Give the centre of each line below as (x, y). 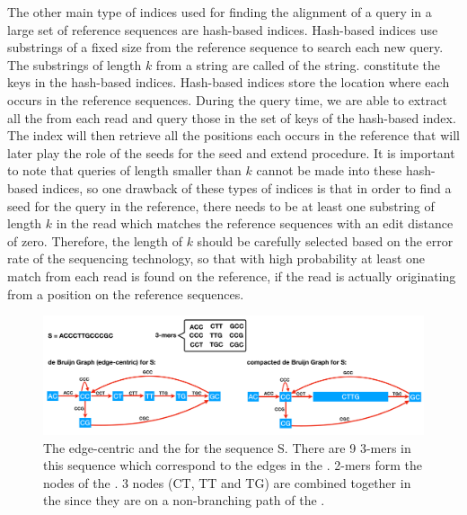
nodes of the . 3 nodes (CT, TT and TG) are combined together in (227, 482)
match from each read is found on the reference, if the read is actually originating (232, 275)
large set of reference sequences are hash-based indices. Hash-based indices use (223, 29)
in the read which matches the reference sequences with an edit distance (255, 223)
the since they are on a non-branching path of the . (184, 500)
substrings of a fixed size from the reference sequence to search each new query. (225, 47)
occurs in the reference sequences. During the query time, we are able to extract (227, 99)
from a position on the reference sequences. (126, 293)
